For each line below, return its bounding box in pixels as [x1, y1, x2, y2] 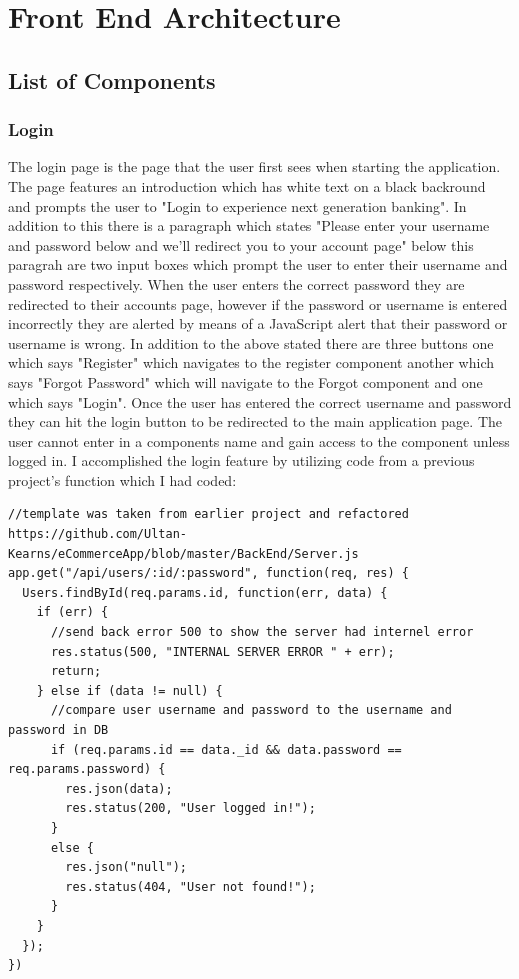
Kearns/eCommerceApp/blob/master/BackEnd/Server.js [8, 546, 359, 561]
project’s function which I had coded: [8, 469, 237, 490]
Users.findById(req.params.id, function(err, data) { [22, 585, 388, 600]
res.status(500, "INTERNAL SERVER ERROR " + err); [50, 644, 395, 659]
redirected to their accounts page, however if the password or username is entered [8, 293, 508, 314]
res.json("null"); [65, 860, 187, 875]
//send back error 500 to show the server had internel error [50, 625, 474, 640]
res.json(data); [65, 781, 173, 796]
